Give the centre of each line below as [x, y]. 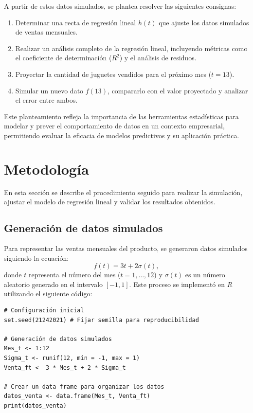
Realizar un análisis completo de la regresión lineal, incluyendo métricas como [131, 48]
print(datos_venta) [35, 405]
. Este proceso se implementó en [177, 284]
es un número [205, 275]
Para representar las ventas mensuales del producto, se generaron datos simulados [126, 248]
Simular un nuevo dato [49, 90]
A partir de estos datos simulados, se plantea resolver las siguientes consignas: [120, 6]
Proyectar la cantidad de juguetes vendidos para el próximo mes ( [113, 74]
